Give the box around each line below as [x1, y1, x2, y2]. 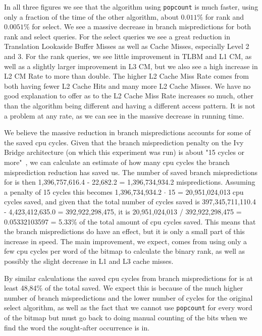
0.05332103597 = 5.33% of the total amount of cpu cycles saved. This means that [4, 216, 256, 227]
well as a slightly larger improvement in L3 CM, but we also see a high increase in [4, 61, 258, 71]
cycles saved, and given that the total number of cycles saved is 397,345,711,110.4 [4, 196, 256, 207]
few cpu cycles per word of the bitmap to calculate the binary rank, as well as [4, 246, 245, 256]
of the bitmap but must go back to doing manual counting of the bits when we [4, 312, 247, 322]
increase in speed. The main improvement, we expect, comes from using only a [4, 236, 247, 246]
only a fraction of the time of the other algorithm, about [4, 11, 179, 22]
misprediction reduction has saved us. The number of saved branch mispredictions [4, 166, 258, 177]
